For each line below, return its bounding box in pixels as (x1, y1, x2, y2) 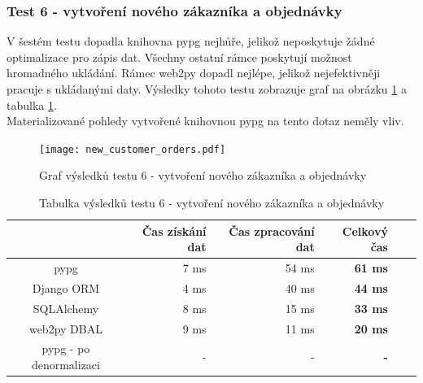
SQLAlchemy (33, 299, 99, 316)
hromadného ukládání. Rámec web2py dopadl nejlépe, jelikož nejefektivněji (7, 64, 381, 81)
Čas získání (142, 222, 207, 239)
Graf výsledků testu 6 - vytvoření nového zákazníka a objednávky (39, 167, 367, 184)
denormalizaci (31, 356, 100, 373)
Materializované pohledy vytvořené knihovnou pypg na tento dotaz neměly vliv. (7, 112, 404, 129)
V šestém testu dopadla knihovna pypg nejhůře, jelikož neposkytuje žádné (7, 33, 375, 50)
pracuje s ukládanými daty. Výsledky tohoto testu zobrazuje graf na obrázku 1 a (7, 81, 407, 97)
